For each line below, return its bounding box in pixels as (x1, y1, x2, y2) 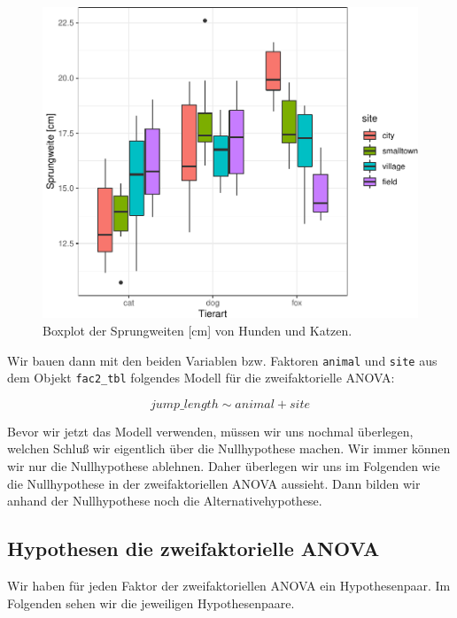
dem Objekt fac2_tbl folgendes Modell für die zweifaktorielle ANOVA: (7, 368, 395, 387)
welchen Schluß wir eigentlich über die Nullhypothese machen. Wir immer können (7, 439, 451, 458)
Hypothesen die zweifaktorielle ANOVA (7, 535, 380, 562)
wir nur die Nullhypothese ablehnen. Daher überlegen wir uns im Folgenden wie (7, 457, 440, 475)
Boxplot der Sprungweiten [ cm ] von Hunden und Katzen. (43, 321, 352, 339)
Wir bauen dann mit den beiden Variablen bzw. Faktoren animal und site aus (7, 351, 438, 369)
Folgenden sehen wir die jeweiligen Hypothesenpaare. (7, 593, 295, 612)
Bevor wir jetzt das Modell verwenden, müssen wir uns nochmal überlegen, (7, 421, 414, 440)
